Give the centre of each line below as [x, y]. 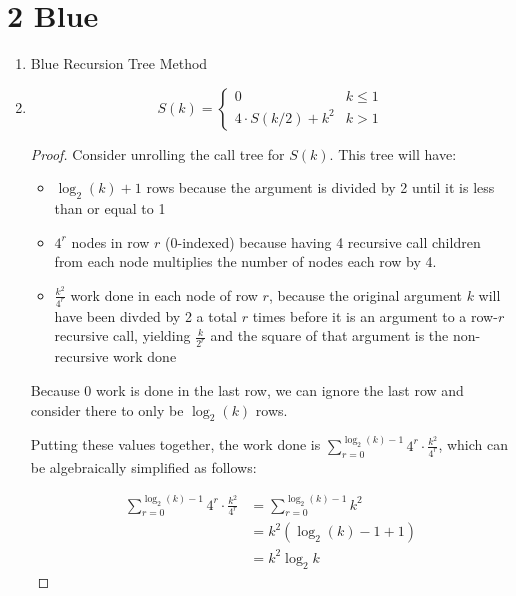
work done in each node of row [164, 294]
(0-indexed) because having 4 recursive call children [323, 241]
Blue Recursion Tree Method [119, 63]
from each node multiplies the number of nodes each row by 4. [245, 261]
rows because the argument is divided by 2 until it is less [320, 187]
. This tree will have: [393, 153]
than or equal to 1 [110, 208]
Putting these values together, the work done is [175, 444]
